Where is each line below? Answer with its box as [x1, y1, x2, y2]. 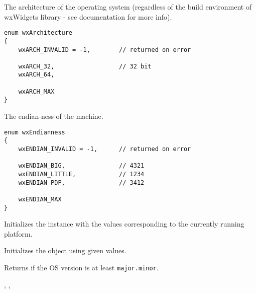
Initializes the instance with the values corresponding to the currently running [4, 218, 244, 229]
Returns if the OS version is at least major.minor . [4, 262, 159, 273]
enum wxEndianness [4, 128, 65, 136]
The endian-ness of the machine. [4, 111, 103, 121]
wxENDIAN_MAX [18, 195, 62, 203]
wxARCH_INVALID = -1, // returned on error [18, 46, 191, 53]
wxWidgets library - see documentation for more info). [4, 11, 172, 22]
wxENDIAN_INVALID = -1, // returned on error [18, 145, 191, 153]
